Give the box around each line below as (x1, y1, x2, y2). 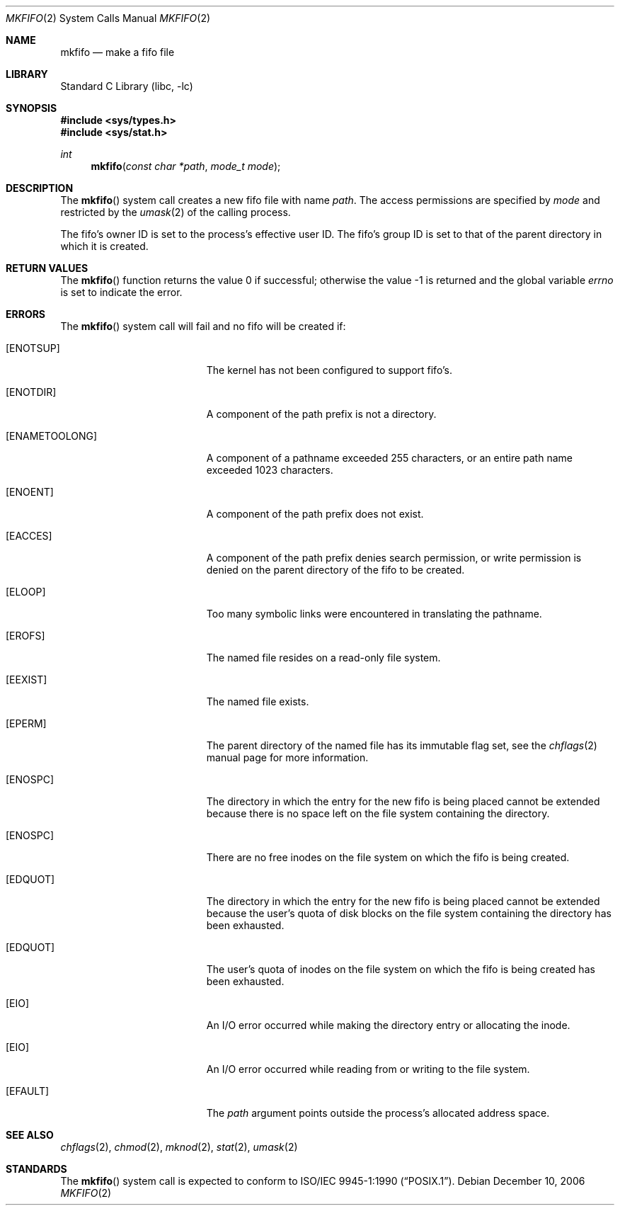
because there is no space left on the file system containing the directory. (206, 807, 550, 819)
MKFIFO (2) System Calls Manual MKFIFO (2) (6, 12, 211, 24)
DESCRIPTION (6, 182, 74, 194)
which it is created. (60, 240, 149, 252)
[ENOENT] (6, 486, 54, 498)
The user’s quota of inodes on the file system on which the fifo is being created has (206, 963, 595, 975)
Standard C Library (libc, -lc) (60, 80, 193, 92)
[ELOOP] (6, 586, 46, 598)
